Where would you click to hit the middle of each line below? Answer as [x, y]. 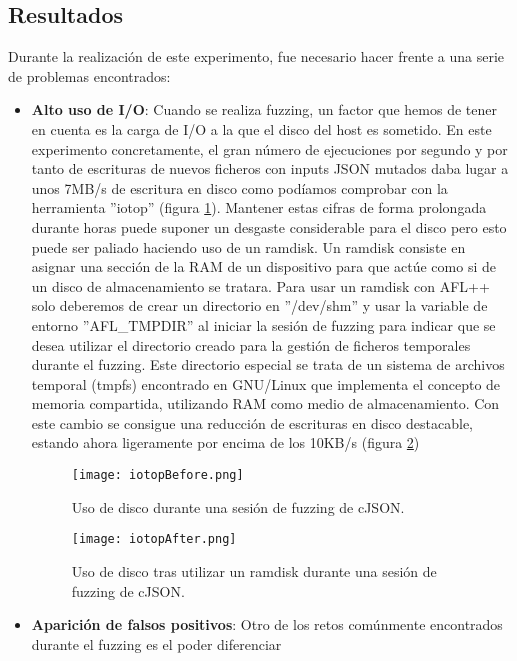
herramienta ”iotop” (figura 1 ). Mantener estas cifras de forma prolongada [259, 207]
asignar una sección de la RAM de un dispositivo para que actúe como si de [263, 266]
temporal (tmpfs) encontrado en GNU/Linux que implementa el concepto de [266, 383]
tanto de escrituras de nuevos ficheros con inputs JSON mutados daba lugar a [270, 168]
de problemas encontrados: [89, 75]
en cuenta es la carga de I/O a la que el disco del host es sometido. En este [261, 128]
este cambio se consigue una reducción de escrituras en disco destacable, [252, 422]
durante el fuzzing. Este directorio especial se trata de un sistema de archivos [268, 364]
